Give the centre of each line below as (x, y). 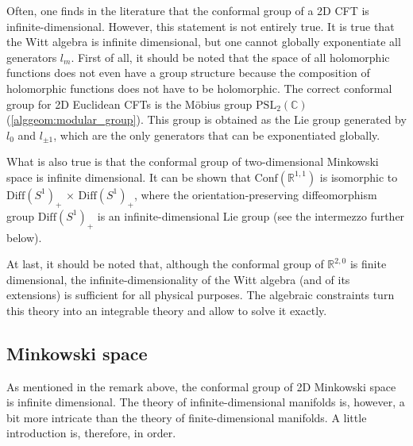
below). (24, 237)
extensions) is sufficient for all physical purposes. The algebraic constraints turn (201, 295)
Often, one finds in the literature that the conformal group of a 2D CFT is (188, 10)
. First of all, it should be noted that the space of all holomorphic (230, 57)
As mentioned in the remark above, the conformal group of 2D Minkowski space (201, 386)
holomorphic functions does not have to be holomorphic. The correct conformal (199, 88)
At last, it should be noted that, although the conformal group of (165, 264)
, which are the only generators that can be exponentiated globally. (217, 135)
